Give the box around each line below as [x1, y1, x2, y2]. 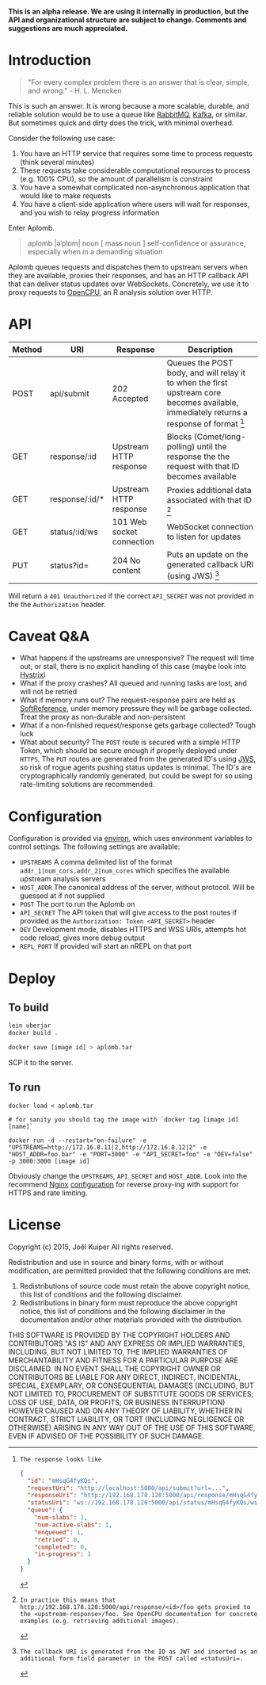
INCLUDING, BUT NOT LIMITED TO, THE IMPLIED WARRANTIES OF [8, 1347, 228, 1356]
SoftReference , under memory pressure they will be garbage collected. [19, 704, 252, 713]
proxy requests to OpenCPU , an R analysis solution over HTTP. [8, 287, 213, 296]
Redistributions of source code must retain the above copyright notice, [19, 1281, 251, 1290]
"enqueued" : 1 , [34, 1528, 85, 1536]
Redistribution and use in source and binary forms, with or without [8, 1257, 224, 1267]
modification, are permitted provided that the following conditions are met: [8, 1266, 251, 1275]
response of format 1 [166, 416, 245, 430]
